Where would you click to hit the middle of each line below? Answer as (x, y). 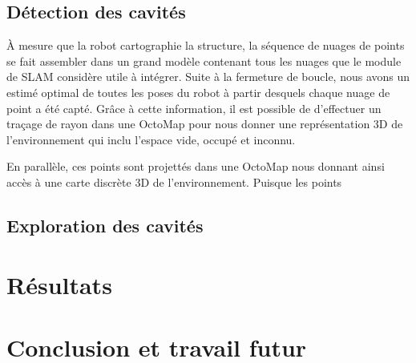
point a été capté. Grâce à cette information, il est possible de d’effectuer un (194, 108)
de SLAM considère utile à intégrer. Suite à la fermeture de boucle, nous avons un (208, 77)
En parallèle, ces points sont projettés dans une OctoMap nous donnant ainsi (196, 166)
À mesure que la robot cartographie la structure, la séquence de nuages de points (206, 45)
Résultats (59, 284)
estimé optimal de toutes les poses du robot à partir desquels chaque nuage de (198, 92)
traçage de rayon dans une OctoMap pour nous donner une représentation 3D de (205, 124)
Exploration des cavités (105, 225)
